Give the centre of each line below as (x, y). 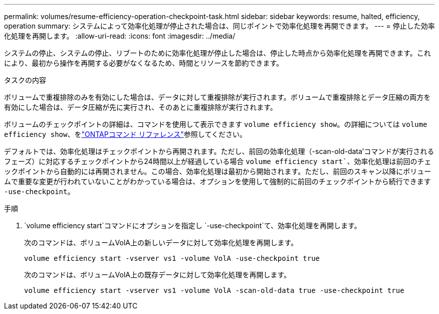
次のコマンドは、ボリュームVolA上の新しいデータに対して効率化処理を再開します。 (161, 243)
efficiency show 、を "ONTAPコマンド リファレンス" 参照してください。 (126, 134)
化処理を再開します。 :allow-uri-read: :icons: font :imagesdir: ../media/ (120, 36)
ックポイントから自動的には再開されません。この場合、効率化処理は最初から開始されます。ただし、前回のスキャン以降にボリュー (218, 171)
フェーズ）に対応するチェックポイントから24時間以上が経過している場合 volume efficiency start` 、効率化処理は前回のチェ (218, 161)
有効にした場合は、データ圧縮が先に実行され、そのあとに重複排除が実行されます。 (141, 107)
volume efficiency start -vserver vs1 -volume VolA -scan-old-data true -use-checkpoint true (214, 290)
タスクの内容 (25, 80)
